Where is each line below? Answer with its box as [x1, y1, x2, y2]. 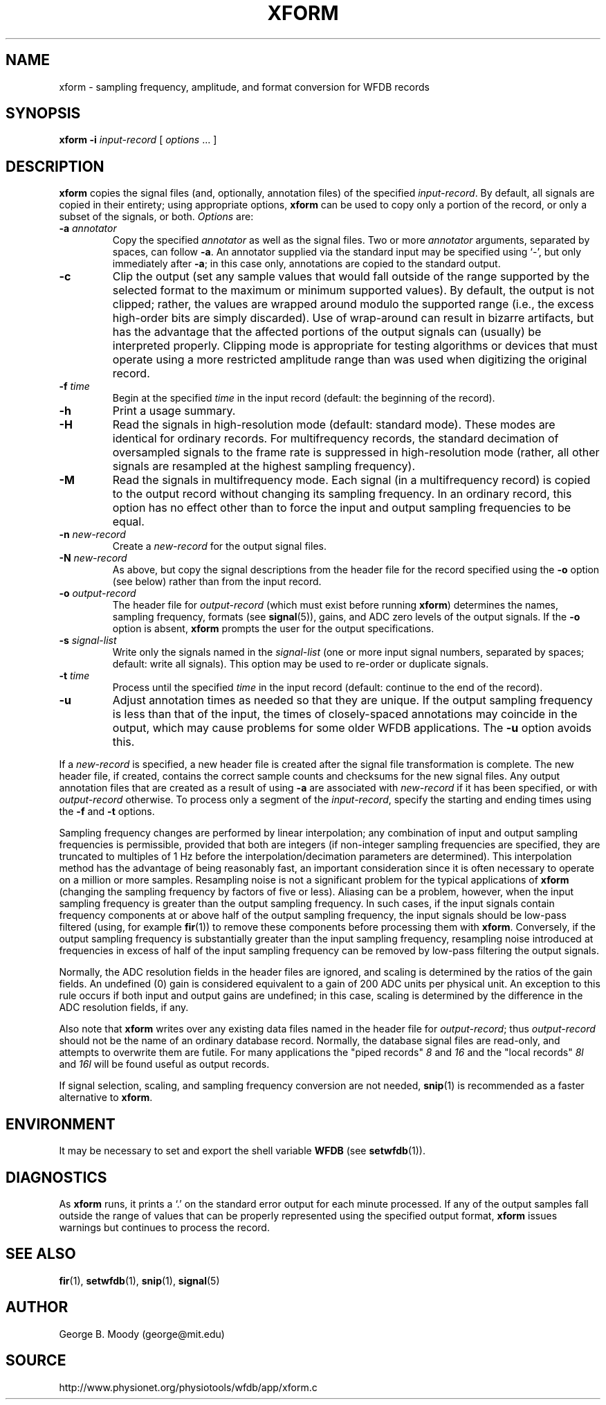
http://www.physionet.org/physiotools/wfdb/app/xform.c [59, 1381, 318, 1393]
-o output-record [59, 587, 136, 600]
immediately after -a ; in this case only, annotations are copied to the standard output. [112, 258, 501, 270]
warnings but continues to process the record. [59, 1221, 270, 1233]
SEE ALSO [6, 1245, 76, 1263]
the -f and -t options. [59, 805, 155, 818]
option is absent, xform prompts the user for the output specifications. [112, 623, 434, 635]
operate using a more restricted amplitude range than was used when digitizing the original [112, 352, 587, 367]
